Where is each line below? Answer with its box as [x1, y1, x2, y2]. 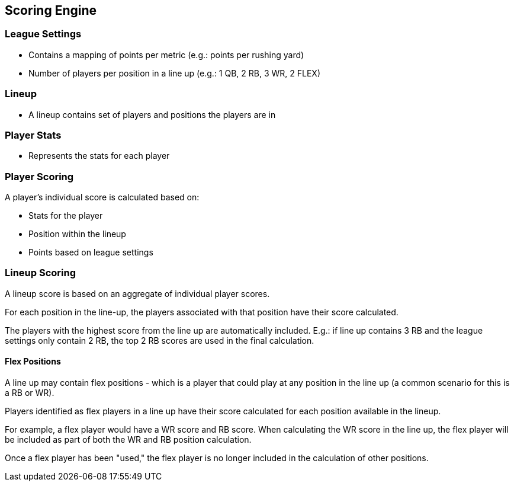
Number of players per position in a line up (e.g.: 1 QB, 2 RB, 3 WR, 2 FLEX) [28, 68, 321, 78]
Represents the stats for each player [28, 151, 170, 161]
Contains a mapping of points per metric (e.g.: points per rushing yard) [28, 49, 304, 60]
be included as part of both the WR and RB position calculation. [5, 434, 252, 445]
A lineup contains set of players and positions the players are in [28, 109, 276, 120]
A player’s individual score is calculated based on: [5, 192, 200, 203]
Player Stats [5, 129, 62, 141]
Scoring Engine [5, 3, 97, 18]
